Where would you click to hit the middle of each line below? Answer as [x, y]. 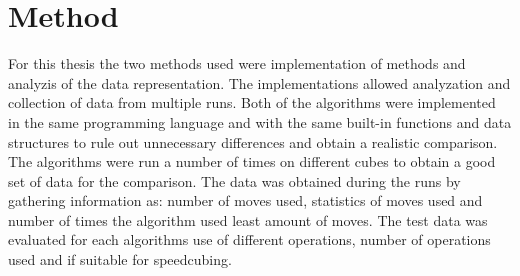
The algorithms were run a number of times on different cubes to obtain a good [252, 161]
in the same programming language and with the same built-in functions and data [260, 121]
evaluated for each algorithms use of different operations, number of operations [249, 239]
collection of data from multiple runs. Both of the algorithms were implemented [252, 102]
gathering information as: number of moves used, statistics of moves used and [245, 200]
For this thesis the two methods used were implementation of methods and [237, 63]
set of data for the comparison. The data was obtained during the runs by [234, 180]
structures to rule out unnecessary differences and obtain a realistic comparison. [253, 141]
